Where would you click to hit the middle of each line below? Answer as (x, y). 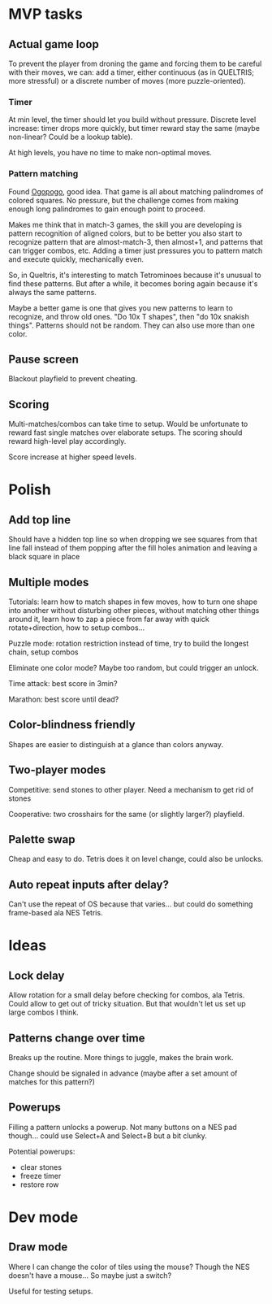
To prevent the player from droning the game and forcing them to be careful (135, 63)
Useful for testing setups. (51, 1291)
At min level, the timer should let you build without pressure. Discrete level (132, 120)
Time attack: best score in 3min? (63, 684)
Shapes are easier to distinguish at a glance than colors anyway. (116, 744)
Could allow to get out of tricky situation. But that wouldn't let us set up (127, 1004)
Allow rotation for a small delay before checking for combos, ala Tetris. (127, 995)
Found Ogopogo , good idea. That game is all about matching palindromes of (136, 191)
